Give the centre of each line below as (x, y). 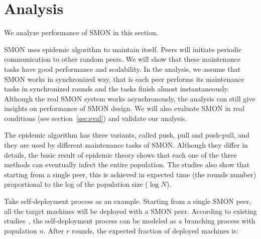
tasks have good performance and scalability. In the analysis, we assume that (122, 69)
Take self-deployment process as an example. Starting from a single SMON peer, (128, 201)
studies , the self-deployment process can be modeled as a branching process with (130, 221)
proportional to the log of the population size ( (76, 184)
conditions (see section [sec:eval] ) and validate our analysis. (96, 118)
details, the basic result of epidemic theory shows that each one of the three (120, 154)
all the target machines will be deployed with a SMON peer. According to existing (130, 211)
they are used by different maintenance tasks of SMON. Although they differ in (126, 145)
